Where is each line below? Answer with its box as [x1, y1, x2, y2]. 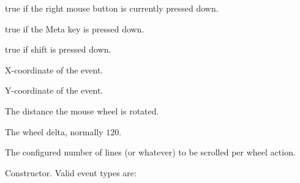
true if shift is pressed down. [5, 43, 111, 56]
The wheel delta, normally [5, 125, 103, 138]
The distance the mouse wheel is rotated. [5, 104, 159, 117]
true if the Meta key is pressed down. [5, 22, 144, 35]
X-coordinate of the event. [5, 63, 103, 76]
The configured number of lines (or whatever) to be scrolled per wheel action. [5, 146, 296, 159]
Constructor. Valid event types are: [5, 166, 137, 179]
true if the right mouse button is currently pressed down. [5, 2, 219, 14]
